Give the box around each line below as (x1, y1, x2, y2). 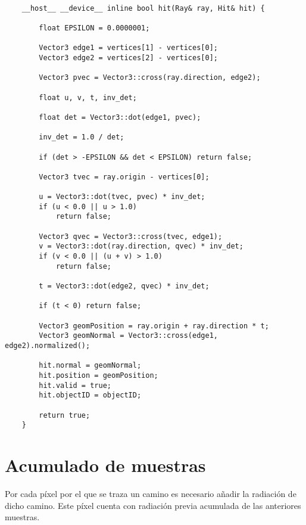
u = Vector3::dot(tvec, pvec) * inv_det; (39, 192, 205, 201)
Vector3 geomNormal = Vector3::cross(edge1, (39, 331, 218, 340)
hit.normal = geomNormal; (39, 361, 142, 370)
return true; (39, 411, 90, 420)
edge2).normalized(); (5, 341, 90, 350)
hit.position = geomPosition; (39, 371, 158, 380)
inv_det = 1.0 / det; (39, 133, 124, 142)
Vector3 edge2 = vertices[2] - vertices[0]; (39, 53, 218, 62)
